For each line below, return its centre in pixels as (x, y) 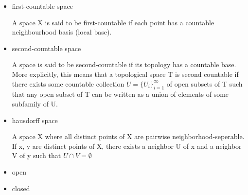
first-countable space (42, 6)
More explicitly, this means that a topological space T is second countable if (125, 74)
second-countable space (46, 48)
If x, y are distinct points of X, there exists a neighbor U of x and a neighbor (127, 146)
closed (21, 188)
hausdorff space (35, 120)
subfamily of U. (35, 103)
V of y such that (36, 155)
